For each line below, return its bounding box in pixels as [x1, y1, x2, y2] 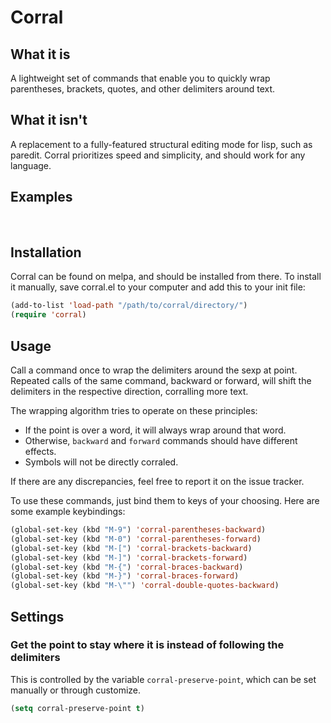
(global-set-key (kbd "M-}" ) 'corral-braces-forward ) [10, 571, 240, 581]
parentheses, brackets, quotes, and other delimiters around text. [10, 83, 276, 95]
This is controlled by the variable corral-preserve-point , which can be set [10, 673, 317, 685]
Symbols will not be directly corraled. [24, 456, 179, 468]
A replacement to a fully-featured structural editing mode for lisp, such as [10, 138, 313, 150]
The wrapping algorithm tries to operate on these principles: [10, 405, 258, 416]
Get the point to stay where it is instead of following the [10, 638, 285, 652]
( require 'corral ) [10, 310, 87, 320]
